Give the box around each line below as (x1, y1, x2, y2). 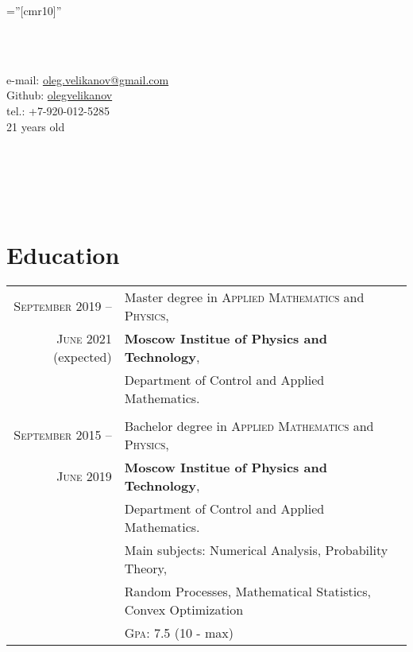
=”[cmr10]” (6, 2, 62, 18)
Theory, (124, 558, 168, 577)
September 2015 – (14, 425, 112, 444)
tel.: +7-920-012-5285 (6, 102, 110, 118)
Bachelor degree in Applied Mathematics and (124, 416, 374, 435)
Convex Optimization (124, 600, 244, 619)
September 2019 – (14, 297, 112, 316)
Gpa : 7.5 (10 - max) (124, 623, 234, 642)
